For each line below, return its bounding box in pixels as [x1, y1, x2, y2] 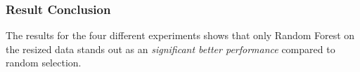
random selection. [6, 55, 82, 70]
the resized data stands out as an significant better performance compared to [6, 41, 335, 56]
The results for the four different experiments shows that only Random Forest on [6, 28, 355, 43]
